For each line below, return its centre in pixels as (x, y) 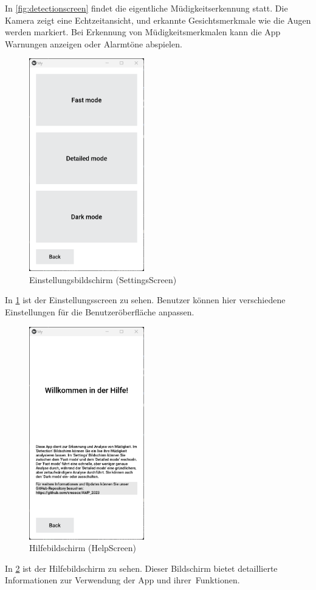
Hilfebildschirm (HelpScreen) (83, 548)
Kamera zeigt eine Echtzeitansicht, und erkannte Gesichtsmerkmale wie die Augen (158, 20)
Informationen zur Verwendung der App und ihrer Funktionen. (122, 580)
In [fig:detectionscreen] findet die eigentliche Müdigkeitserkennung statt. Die (146, 8)
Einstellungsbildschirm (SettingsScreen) (103, 279)
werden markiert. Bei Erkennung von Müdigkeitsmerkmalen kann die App (143, 32)
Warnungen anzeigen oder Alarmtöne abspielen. (94, 43)
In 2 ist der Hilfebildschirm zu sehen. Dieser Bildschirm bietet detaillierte (141, 568)
